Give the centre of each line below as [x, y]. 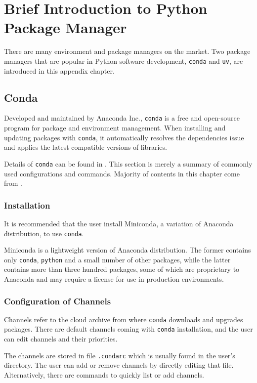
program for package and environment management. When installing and [115, 128]
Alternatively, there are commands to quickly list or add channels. [104, 374]
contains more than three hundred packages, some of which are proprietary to [122, 269]
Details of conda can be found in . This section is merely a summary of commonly [128, 163]
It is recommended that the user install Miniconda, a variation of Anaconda [119, 223]
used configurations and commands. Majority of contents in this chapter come [122, 173]
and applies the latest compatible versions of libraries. [86, 147]
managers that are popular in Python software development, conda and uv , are [124, 61]
